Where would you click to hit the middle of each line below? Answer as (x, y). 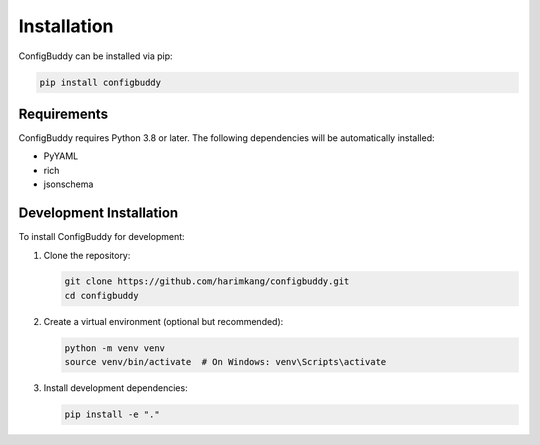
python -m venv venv (114, 348)
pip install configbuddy (100, 82)
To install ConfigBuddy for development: (101, 237)
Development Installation (98, 213)
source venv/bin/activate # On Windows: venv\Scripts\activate (225, 362)
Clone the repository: (87, 255)
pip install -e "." (112, 414)
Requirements (63, 113)
